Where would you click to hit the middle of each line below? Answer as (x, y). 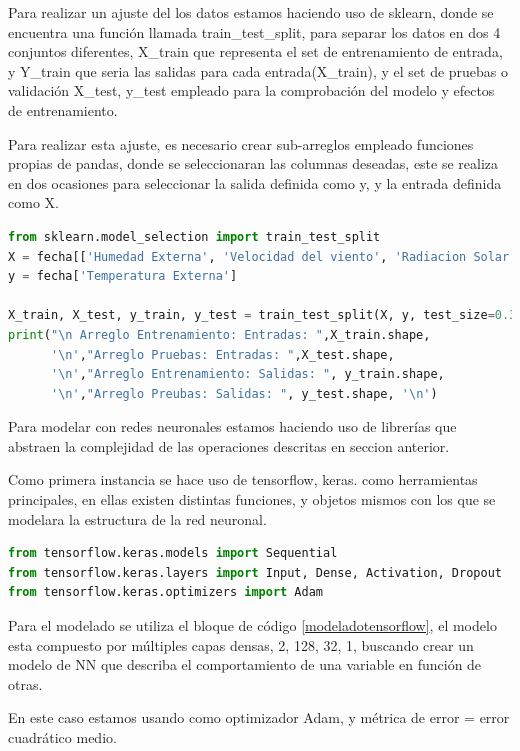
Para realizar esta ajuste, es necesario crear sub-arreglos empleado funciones (241, 143)
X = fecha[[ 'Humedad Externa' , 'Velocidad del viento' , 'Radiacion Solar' (262, 256)
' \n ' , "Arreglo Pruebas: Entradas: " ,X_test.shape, (222, 354)
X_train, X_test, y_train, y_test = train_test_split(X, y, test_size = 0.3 (262, 315)
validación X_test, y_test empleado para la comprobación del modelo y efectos (251, 90)
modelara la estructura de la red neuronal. (137, 518)
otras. (25, 683)
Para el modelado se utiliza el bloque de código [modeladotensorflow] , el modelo (252, 625)
